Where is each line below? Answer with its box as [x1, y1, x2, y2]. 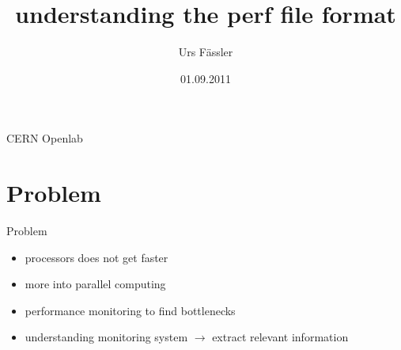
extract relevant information [212, 329, 349, 345]
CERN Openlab [6, 130, 83, 146]
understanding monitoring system [25, 329, 188, 345]
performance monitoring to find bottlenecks [25, 302, 236, 318]
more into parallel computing [25, 276, 166, 292]
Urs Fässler [178, 44, 233, 60]
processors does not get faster [25, 249, 168, 265]
